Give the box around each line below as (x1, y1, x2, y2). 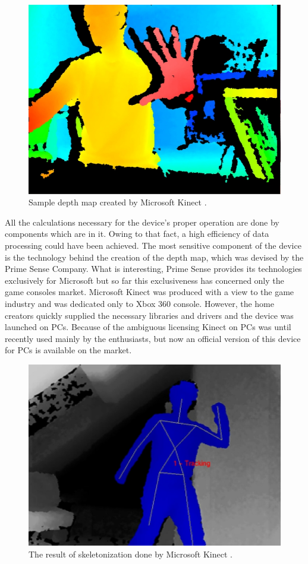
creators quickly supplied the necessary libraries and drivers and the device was (5, 309, 294, 321)
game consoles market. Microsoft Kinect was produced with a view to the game (5, 286, 294, 298)
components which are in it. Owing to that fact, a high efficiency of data (5, 227, 269, 240)
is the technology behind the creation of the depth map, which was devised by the (5, 251, 304, 263)
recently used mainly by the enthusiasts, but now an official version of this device (5, 332, 301, 344)
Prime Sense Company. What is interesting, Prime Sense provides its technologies (5, 262, 302, 275)
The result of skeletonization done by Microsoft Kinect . (29, 547, 232, 560)
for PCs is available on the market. (5, 344, 132, 356)
